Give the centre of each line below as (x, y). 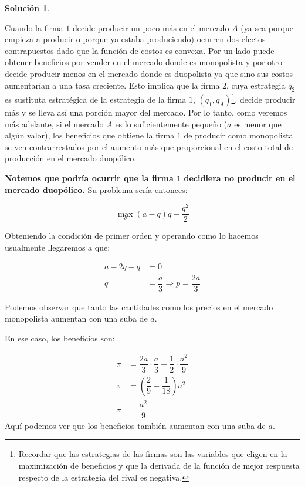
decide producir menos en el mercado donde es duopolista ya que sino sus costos (149, 73)
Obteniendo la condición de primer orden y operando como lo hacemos (132, 236)
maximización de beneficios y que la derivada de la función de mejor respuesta (159, 465)
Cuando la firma (34, 27)
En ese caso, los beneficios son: (60, 338)
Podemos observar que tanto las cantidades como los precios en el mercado (139, 307)
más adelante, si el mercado (54, 124)
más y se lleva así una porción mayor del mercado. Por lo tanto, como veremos (146, 112)
